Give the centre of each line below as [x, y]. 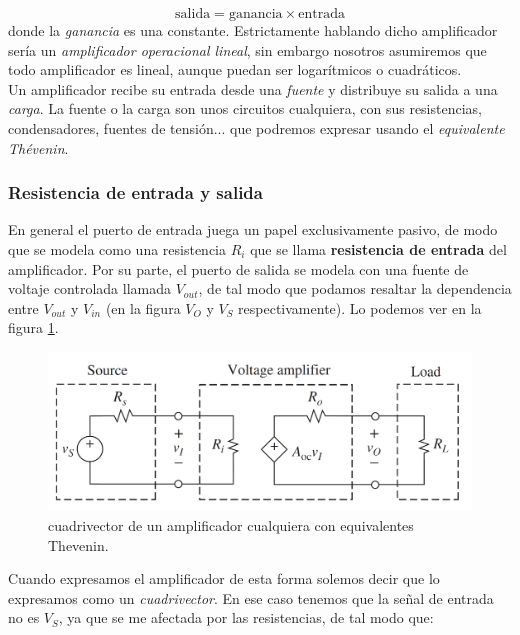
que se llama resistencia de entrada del [378, 248]
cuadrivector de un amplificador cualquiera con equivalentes [231, 524]
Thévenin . [38, 147]
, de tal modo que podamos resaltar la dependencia [355, 288]
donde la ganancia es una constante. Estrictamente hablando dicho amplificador [253, 30]
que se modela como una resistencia [117, 248]
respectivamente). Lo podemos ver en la [360, 307]
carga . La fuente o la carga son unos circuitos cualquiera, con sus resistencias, [245, 108]
